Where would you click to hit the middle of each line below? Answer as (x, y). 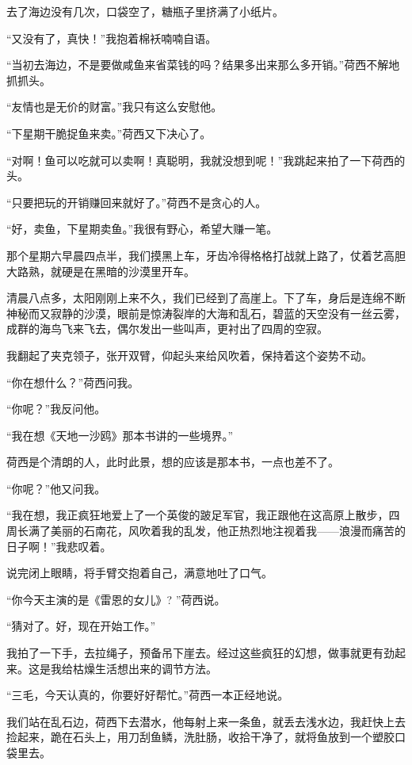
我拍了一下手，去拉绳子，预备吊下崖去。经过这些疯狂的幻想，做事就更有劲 (200, 653)
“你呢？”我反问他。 (56, 409)
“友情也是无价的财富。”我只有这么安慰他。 (114, 107)
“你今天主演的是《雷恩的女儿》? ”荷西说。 (116, 599)
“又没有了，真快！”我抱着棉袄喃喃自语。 (112, 38)
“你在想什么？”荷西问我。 (73, 382)
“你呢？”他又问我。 (56, 488)
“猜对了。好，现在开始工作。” (81, 626)
